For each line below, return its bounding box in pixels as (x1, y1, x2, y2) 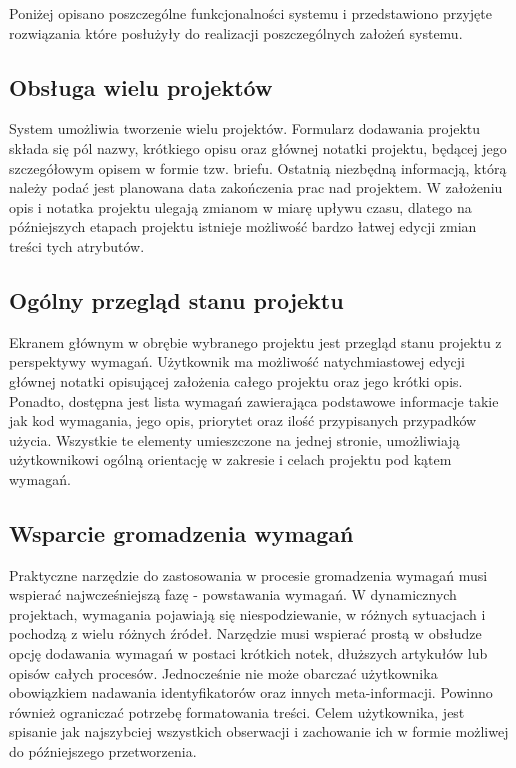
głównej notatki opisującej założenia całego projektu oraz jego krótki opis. (9, 370, 463, 391)
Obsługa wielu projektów (9, 71, 273, 102)
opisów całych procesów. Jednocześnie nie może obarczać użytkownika (9, 662, 438, 683)
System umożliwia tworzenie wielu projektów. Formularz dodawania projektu (9, 118, 481, 139)
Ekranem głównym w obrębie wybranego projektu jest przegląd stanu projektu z (9, 331, 502, 352)
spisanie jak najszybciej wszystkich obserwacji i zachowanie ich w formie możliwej (9, 721, 509, 742)
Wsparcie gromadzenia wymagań (9, 517, 354, 548)
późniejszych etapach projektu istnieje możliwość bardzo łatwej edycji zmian (9, 216, 477, 237)
